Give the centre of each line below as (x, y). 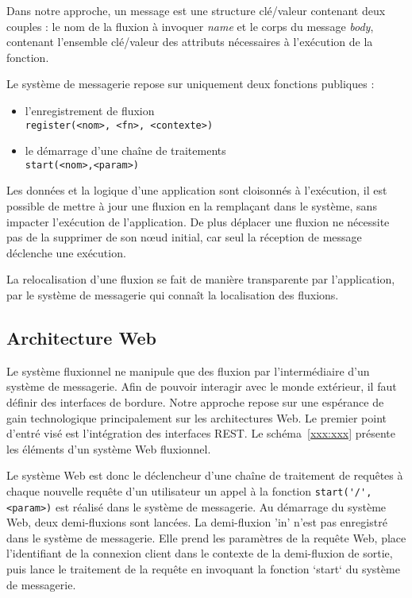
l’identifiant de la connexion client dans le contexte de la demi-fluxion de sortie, (200, 553)
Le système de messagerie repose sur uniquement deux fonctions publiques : (191, 84)
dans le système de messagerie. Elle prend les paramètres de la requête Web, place (206, 537)
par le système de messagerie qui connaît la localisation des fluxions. (173, 295)
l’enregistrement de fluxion (90, 110)
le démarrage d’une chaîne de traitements (125, 150)
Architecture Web (81, 338)
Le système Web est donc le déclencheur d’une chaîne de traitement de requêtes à (205, 475)
